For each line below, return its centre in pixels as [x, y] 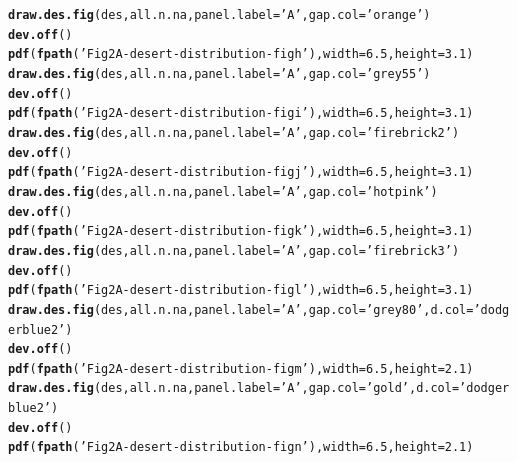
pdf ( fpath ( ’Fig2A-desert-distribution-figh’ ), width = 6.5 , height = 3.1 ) [241, 54]
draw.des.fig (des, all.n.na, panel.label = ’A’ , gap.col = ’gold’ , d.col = [234, 388]
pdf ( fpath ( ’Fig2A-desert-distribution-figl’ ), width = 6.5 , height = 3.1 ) [241, 290]
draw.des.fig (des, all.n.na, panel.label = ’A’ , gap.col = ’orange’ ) [219, 15]
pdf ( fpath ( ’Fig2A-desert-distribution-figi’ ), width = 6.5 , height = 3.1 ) [241, 113]
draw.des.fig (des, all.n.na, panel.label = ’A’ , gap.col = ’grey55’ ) [219, 73]
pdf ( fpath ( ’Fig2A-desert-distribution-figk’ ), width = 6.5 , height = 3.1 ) [241, 231]
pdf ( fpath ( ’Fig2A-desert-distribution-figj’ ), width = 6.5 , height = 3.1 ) [241, 172]
